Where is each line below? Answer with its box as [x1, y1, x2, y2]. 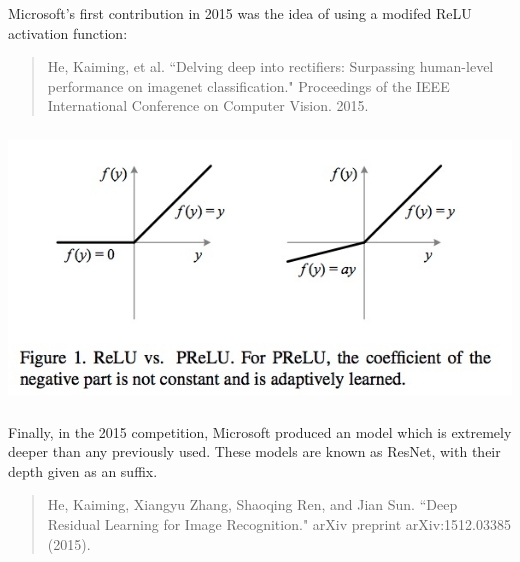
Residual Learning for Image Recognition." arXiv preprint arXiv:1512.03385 [47, 513, 511, 534]
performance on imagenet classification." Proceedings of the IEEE [47, 75, 450, 96]
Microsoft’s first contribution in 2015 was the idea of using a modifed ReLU [8, 2, 472, 23]
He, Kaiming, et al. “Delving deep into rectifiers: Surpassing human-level [47, 56, 494, 77]
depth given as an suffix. [8, 460, 158, 481]
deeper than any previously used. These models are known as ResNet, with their [8, 441, 501, 462]
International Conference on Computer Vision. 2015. [47, 95, 369, 116]
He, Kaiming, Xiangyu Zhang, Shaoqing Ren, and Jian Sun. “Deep [47, 494, 458, 515]
